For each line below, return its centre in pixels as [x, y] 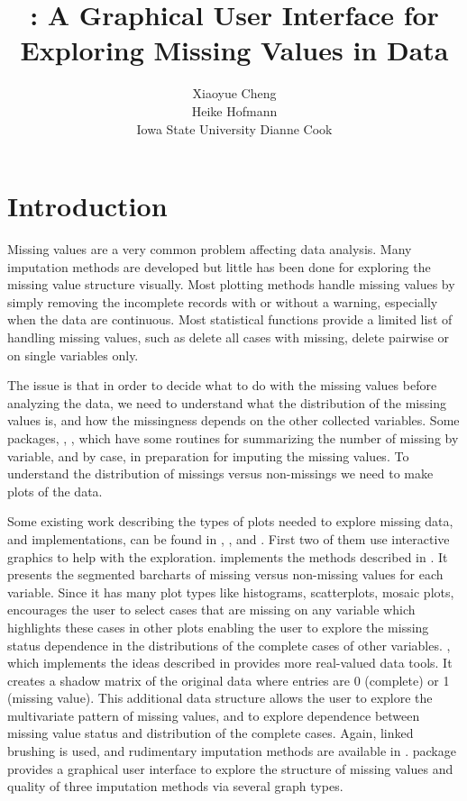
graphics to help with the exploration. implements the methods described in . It [228, 556]
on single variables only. [73, 355]
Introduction [87, 206]
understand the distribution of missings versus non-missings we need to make [220, 473]
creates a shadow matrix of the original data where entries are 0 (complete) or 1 [229, 680]
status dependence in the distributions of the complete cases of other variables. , [229, 645]
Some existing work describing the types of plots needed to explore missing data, [230, 521]
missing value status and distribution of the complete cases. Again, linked [211, 733]
